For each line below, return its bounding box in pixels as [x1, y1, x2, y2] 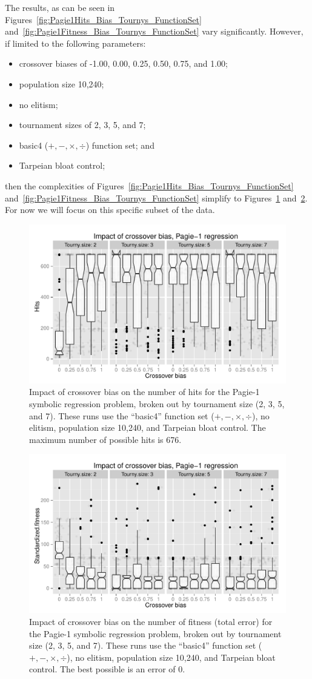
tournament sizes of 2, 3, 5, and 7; [19, 118, 146, 131]
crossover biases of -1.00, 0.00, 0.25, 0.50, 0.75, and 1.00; [19, 57, 228, 70]
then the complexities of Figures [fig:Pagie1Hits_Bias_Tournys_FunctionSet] [5, 179, 294, 192]
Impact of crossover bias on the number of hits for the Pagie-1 [29, 385, 260, 398]
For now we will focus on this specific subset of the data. [5, 203, 215, 216]
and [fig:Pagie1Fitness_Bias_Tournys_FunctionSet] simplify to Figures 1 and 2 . [5, 191, 308, 204]
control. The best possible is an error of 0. [29, 663, 185, 675]
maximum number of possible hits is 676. [29, 433, 182, 445]
